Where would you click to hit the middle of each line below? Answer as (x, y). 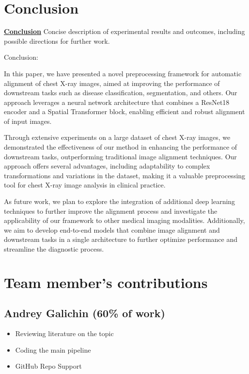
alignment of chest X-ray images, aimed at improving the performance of (112, 83)
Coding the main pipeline (53, 349)
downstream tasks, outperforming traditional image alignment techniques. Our (120, 156)
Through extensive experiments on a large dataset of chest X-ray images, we (117, 137)
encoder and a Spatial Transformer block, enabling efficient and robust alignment (124, 111)
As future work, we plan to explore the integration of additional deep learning (120, 201)
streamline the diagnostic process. (54, 249)
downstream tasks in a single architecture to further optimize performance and (121, 239)
